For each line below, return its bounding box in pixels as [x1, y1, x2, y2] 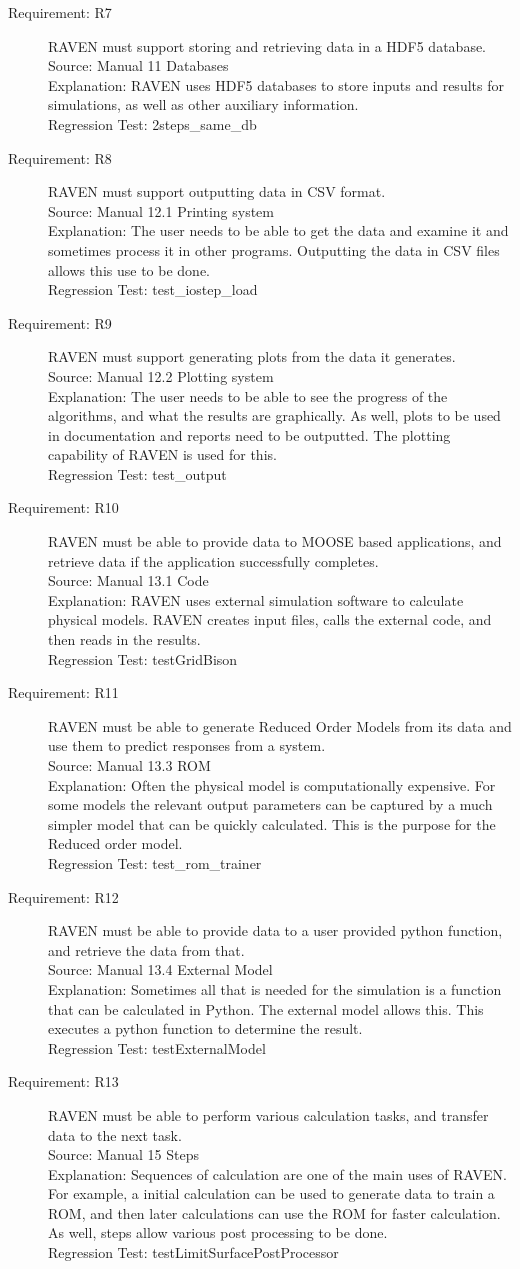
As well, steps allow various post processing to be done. [48, 1222, 388, 1243]
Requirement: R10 [8, 497, 119, 518]
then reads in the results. [48, 629, 201, 650]
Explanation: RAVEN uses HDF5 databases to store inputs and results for [48, 74, 504, 95]
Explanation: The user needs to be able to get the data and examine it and [48, 220, 509, 241]
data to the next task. [48, 1124, 182, 1145]
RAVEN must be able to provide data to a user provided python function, [48, 920, 503, 941]
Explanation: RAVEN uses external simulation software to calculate [48, 589, 464, 610]
